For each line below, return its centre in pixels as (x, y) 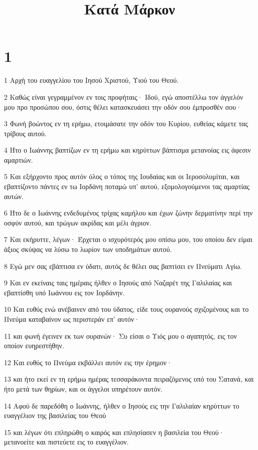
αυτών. (14, 196)
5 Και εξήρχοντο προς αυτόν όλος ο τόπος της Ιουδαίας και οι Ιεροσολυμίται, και (122, 176)
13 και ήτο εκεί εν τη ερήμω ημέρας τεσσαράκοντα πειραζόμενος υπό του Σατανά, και (129, 379)
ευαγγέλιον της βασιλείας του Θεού (55, 415)
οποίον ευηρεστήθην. (34, 345)
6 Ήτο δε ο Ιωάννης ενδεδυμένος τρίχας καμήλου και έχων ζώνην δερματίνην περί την (129, 213)
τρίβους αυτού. (25, 133)
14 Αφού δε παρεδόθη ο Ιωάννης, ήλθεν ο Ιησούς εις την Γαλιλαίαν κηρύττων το (122, 405)
